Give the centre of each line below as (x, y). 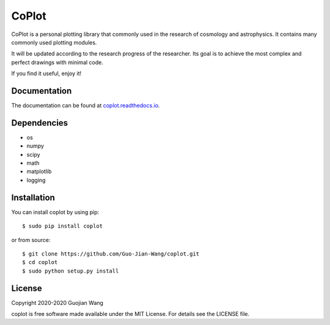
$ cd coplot (40, 262)
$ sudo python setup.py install (71, 271)
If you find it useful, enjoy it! (46, 74)
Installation (33, 197)
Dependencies (40, 123)
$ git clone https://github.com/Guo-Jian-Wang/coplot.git (111, 254)
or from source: (31, 240)
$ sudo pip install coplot (63, 226)
